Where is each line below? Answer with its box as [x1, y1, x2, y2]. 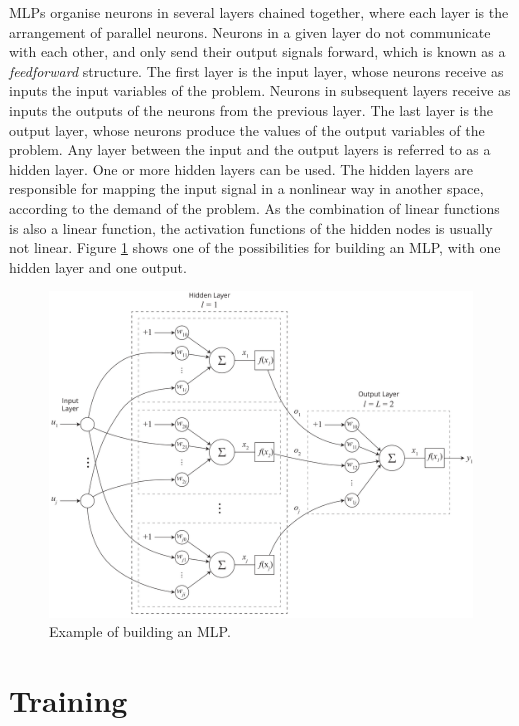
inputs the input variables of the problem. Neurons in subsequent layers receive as [9, 80, 511, 101]
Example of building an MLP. [49, 621, 231, 642]
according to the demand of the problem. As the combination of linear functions [9, 197, 500, 218]
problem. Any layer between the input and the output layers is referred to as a [9, 139, 491, 160]
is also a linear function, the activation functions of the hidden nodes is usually [9, 217, 493, 238]
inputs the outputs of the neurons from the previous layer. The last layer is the [9, 99, 494, 120]
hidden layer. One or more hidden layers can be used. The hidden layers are [9, 158, 474, 179]
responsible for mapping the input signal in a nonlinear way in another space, [9, 178, 484, 199]
